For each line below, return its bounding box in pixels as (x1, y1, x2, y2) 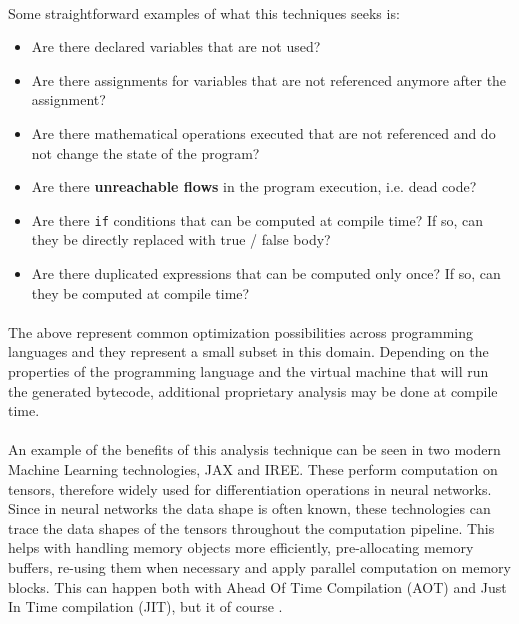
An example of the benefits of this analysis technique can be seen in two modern (8, 439, 501, 460)
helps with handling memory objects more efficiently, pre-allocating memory (8, 537, 474, 558)
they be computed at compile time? (31, 282, 250, 303)
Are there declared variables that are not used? (31, 36, 321, 57)
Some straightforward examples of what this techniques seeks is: (8, 2, 400, 23)
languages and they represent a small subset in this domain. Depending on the (8, 341, 489, 362)
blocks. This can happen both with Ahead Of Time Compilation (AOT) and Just (8, 576, 507, 597)
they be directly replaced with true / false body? (31, 229, 331, 250)
